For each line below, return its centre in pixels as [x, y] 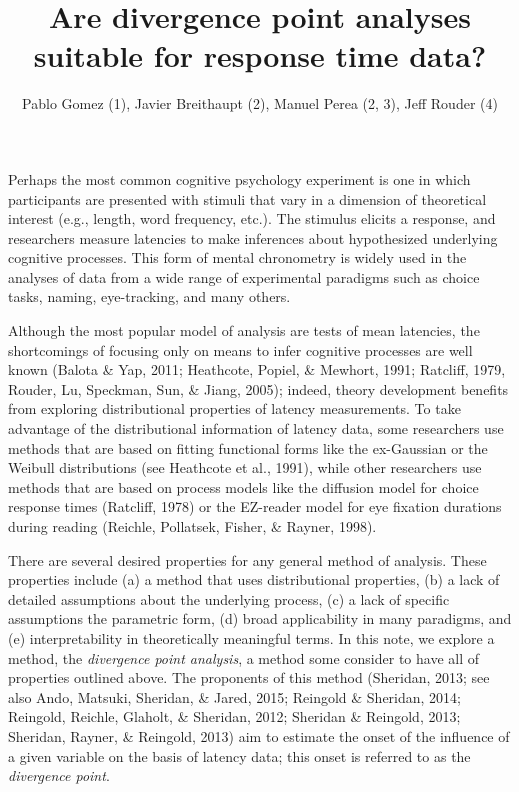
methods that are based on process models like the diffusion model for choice [243, 486]
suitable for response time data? [260, 55]
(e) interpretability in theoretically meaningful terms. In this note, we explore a [251, 637]
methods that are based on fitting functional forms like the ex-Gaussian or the [248, 447]
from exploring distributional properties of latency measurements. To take [234, 408]
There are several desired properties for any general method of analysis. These [247, 559]
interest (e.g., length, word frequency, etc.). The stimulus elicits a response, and [252, 218]
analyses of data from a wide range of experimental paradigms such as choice [244, 276]
